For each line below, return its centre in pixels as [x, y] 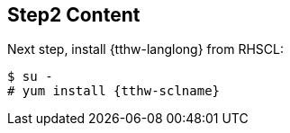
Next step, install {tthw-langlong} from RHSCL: [145, 49]
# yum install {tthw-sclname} [114, 91]
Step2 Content [74, 15]
